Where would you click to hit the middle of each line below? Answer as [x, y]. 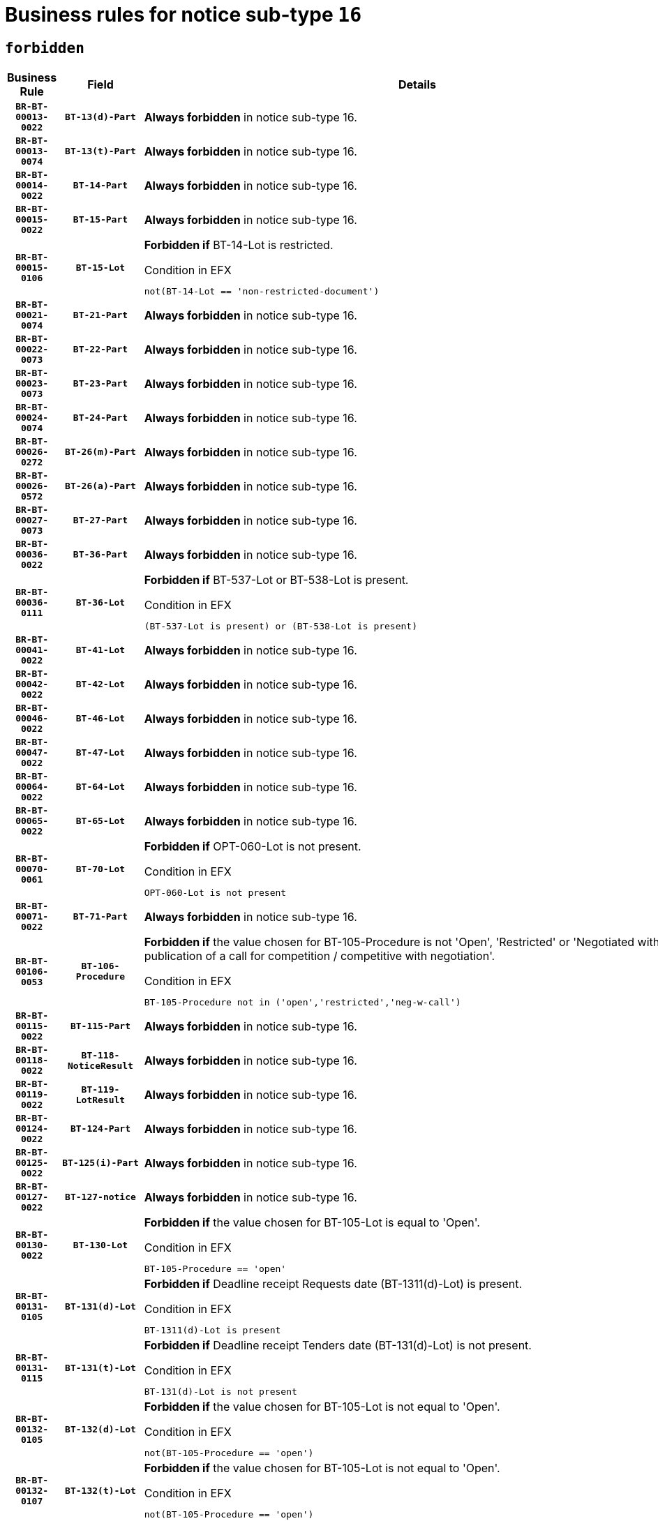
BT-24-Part [100, 418]
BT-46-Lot [100, 719]
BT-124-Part [100, 1129]
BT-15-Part [100, 220]
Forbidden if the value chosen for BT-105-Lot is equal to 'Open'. [312, 1223]
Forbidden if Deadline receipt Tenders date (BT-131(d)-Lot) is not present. [338, 1346]
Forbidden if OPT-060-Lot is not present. [253, 847]
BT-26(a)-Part [100, 486]
